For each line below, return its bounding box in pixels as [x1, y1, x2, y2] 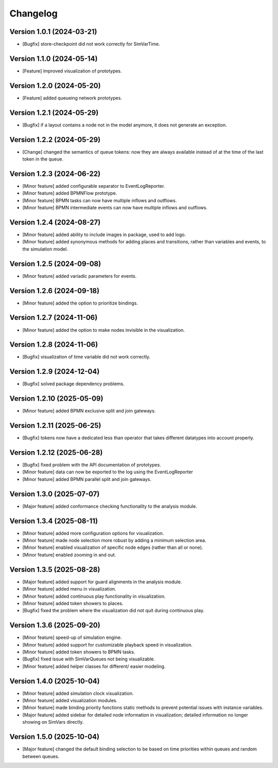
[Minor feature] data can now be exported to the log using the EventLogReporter [22, 469, 193, 475]
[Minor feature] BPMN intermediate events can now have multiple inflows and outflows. [22, 205, 208, 211]
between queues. [22, 753, 60, 759]
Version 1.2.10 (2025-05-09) [9, 394, 103, 403]
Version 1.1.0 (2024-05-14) [9, 54, 98, 63]
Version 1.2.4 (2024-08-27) [9, 218, 101, 226]
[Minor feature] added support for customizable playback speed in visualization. [22, 641, 193, 648]
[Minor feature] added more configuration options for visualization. [22, 530, 164, 536]
